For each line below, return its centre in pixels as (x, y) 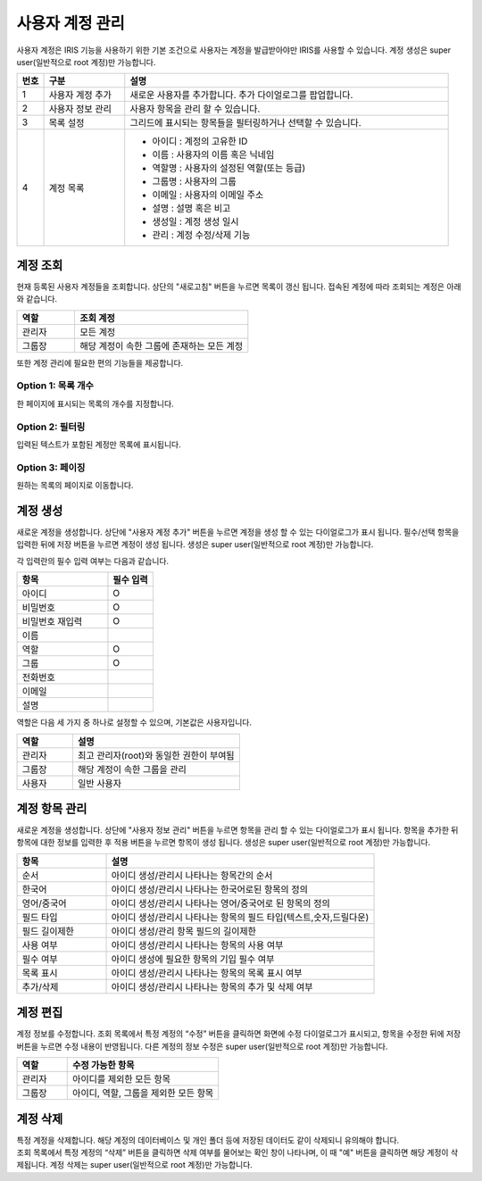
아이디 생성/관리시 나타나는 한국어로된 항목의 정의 (209, 889)
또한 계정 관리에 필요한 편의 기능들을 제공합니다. (100, 362)
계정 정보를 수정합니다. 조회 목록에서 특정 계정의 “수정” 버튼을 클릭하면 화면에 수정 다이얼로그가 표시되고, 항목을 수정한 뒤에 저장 (239, 1034)
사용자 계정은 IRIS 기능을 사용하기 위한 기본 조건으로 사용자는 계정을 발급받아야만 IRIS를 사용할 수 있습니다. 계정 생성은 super (233, 50)
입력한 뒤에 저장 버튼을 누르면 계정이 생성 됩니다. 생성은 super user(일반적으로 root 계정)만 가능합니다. (195, 545)
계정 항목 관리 (52, 808)
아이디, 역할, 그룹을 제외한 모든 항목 (143, 1094)
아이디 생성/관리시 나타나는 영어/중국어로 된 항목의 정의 (220, 903)
